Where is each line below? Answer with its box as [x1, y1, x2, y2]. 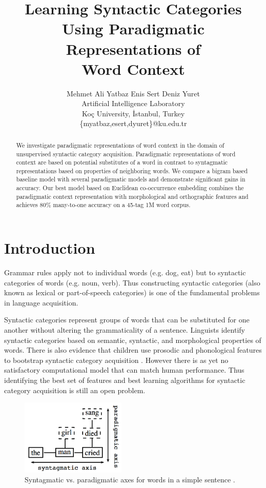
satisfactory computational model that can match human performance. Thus [4, 364, 244, 375]
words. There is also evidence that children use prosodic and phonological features [4, 344, 262, 355]
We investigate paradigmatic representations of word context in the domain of [16, 140, 224, 149]
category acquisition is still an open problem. [4, 384, 146, 395]
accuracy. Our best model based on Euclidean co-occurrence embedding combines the [16, 184, 244, 192]
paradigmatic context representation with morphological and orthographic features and [16, 192, 249, 200]
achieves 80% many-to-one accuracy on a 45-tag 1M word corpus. [16, 200, 191, 209]
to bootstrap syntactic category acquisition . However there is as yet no [4, 354, 229, 365]
